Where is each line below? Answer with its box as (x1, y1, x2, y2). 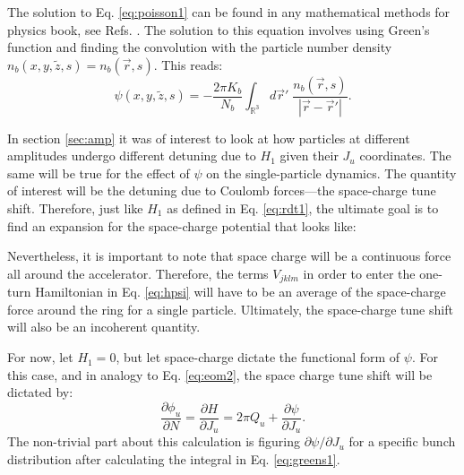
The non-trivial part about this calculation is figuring (7, 432, 300, 451)
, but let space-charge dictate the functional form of (116, 348, 400, 367)
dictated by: (7, 383, 73, 402)
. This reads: (153, 55, 223, 73)
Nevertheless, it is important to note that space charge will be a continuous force (7, 246, 451, 265)
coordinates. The (359, 146, 451, 165)
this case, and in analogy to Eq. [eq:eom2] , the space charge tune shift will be (7, 365, 433, 384)
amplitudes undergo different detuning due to (7, 146, 256, 165)
